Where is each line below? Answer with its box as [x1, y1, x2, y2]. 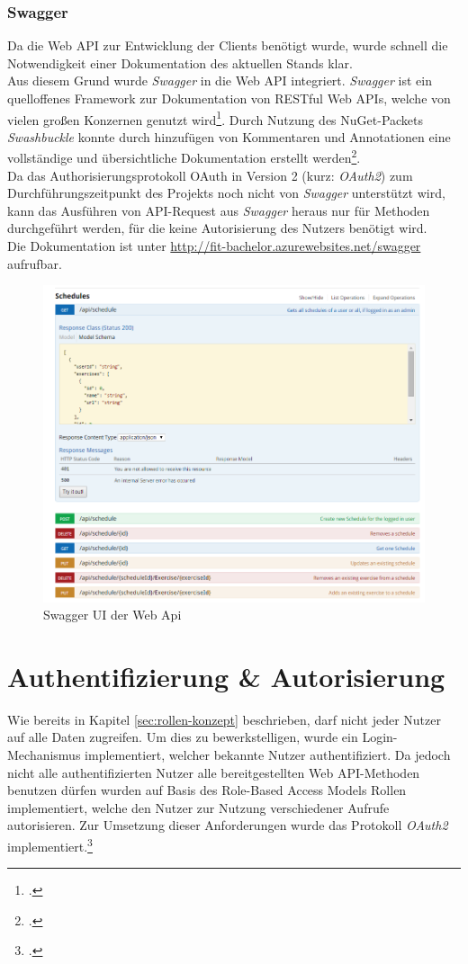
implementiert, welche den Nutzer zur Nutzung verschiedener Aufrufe [7, 798, 390, 817]
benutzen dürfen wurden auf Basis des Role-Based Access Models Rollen [7, 781, 407, 799]
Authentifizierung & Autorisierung [7, 657, 445, 694]
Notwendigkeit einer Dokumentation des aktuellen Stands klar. [7, 53, 353, 72]
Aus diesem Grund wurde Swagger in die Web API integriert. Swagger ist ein [7, 71, 432, 90]
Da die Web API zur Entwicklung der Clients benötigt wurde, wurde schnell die [7, 36, 448, 55]
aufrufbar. [7, 254, 62, 272]
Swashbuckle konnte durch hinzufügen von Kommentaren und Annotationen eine [7, 127, 451, 146]
